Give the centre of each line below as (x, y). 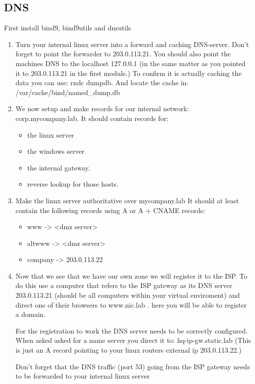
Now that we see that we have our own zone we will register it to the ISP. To (131, 276)
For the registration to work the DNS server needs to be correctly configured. (131, 330)
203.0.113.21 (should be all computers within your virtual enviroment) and (128, 295)
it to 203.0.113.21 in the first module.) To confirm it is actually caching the (128, 73)
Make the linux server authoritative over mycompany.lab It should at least (127, 200)
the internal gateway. (59, 167)
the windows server (56, 151)
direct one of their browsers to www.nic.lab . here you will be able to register (131, 304)
